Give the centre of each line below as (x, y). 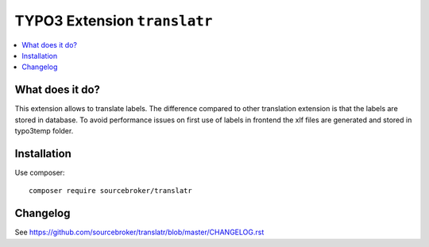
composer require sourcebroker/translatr (110, 191)
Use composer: (40, 172)
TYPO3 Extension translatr (114, 21)
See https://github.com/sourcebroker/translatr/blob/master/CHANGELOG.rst (139, 232)
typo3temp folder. (44, 131)
